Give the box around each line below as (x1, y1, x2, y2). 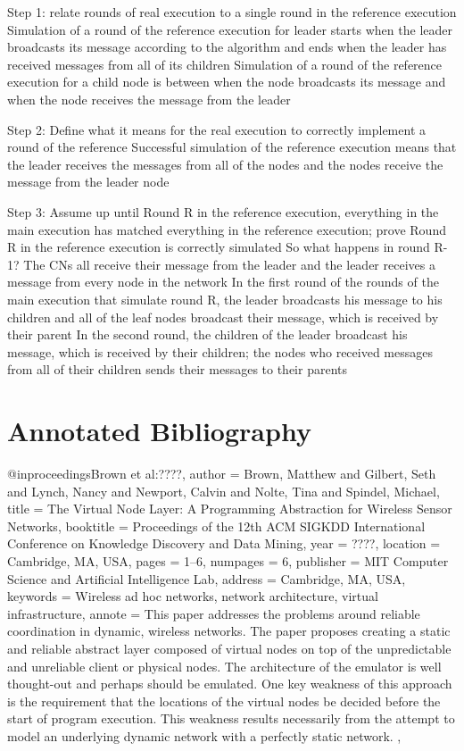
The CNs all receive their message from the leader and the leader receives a (23, 255, 435, 273)
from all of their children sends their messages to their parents (7, 360, 348, 379)
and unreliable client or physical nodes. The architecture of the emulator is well (7, 656, 442, 675)
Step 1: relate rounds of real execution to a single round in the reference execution (7, 3, 457, 21)
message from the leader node (7, 172, 170, 191)
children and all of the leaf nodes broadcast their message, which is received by (7, 307, 439, 326)
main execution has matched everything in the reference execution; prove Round (7, 220, 446, 238)
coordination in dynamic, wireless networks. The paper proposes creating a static (7, 622, 451, 640)
